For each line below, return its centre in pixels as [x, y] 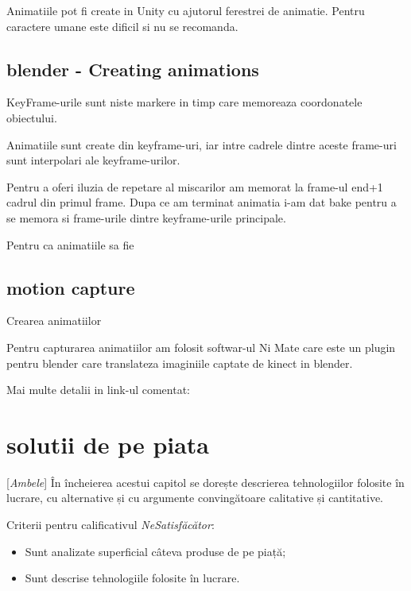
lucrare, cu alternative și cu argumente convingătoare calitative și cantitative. [195, 498]
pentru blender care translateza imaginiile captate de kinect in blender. [180, 363]
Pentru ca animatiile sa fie [70, 244]
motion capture [71, 287]
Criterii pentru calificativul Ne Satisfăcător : [111, 525]
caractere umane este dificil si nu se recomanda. [122, 26]
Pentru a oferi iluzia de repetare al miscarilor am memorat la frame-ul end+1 [195, 186]
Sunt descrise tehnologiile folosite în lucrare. [132, 578]
